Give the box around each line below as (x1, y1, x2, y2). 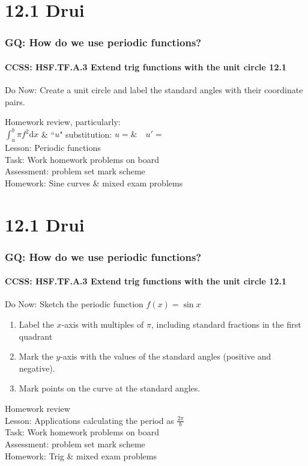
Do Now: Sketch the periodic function (5, 298, 143, 310)
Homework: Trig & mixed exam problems (5, 449, 157, 462)
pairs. (5, 95, 25, 108)
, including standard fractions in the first (151, 318, 301, 331)
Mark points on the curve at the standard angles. (19, 382, 201, 394)
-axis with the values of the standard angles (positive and (60, 350, 271, 363)
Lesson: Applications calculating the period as (5, 414, 174, 426)
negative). (19, 361, 55, 374)
